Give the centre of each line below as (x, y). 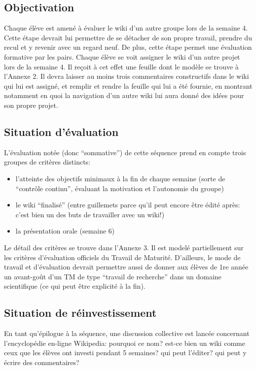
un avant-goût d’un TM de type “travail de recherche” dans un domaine (113, 276)
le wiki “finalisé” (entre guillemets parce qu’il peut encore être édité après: (128, 205)
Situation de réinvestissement (80, 313)
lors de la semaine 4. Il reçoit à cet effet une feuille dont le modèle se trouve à (121, 66)
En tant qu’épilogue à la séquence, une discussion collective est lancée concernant (127, 333)
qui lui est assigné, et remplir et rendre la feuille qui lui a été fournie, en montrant (128, 85)
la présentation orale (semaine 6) (65, 231)
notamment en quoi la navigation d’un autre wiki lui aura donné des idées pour (124, 95)
